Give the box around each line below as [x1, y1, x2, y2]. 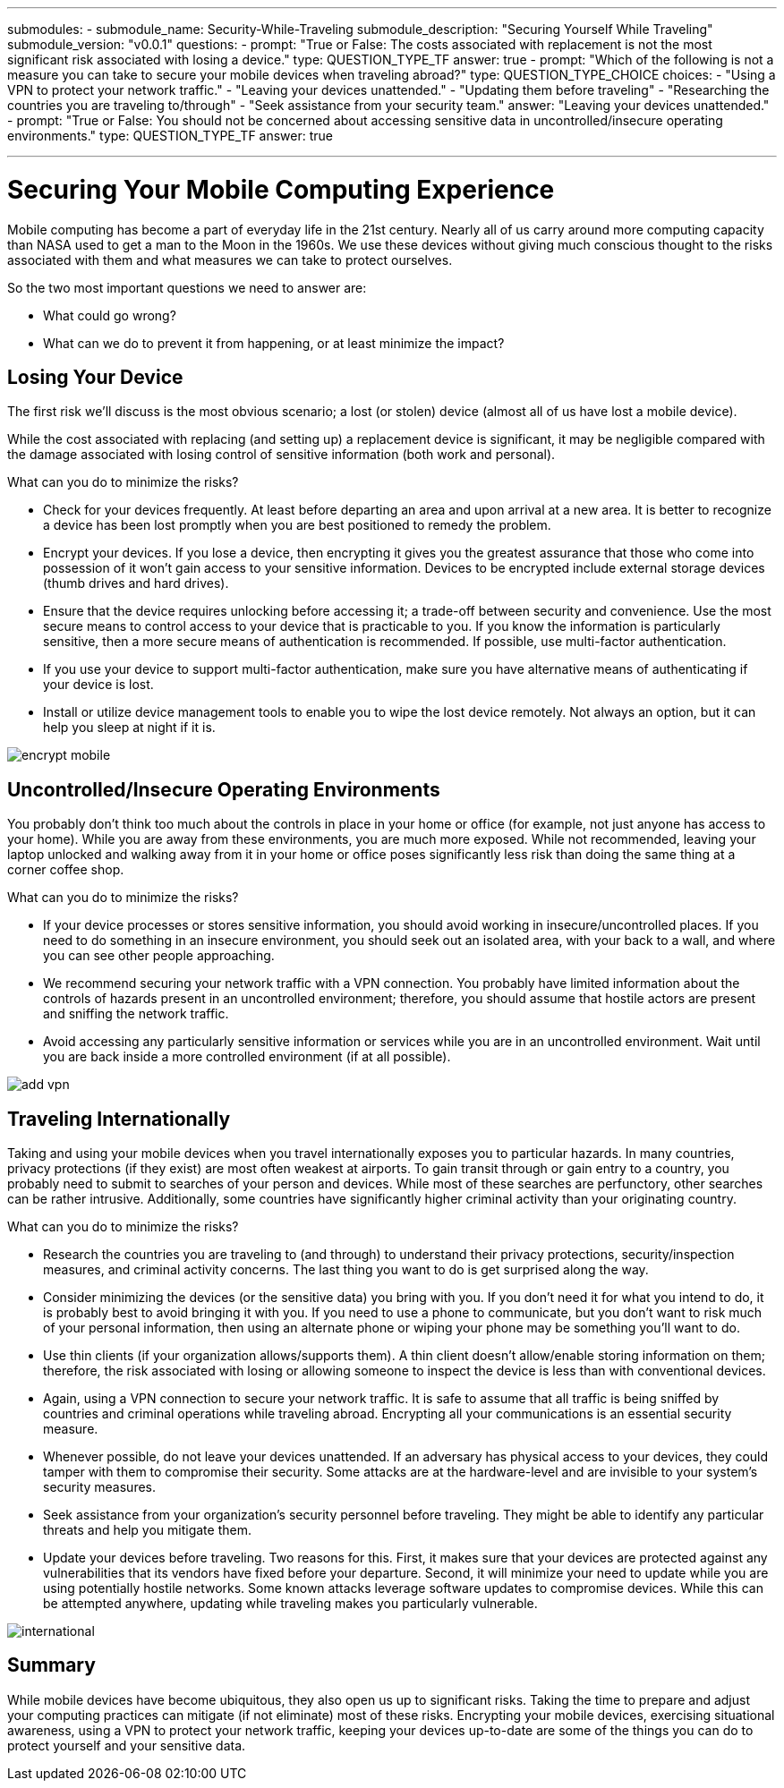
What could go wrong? [43, 307, 176, 323]
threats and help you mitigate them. [43, 1522, 251, 1538]
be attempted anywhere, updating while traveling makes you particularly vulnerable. [43, 1596, 538, 1612]
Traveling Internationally [7, 1107, 231, 1130]
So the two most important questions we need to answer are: [7, 279, 367, 295]
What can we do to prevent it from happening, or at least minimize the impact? [43, 335, 505, 351]
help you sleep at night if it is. [43, 719, 216, 736]
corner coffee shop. [7, 862, 124, 878]
